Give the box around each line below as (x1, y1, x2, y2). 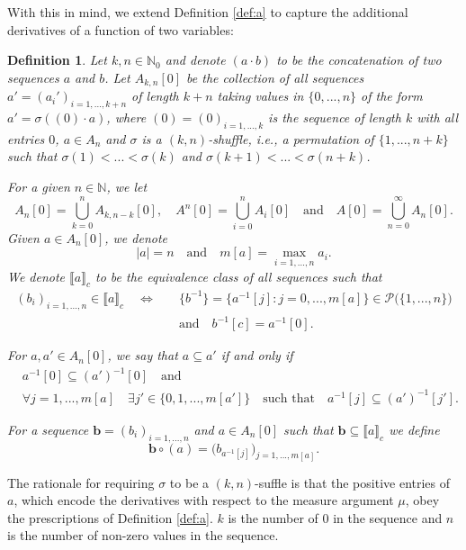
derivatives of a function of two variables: (7, 20, 234, 39)
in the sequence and (333, 508, 443, 527)
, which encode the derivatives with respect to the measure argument (13, 491, 394, 509)
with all (417, 108, 459, 127)
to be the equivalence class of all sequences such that (95, 266, 382, 285)
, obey (405, 491, 440, 509)
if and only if (220, 346, 293, 365)
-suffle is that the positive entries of (255, 473, 451, 491)
